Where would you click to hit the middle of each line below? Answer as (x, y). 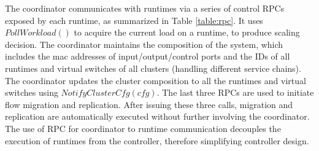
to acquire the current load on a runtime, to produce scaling (187, 32)
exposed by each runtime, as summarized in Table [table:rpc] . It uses (134, 20)
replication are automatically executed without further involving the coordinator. (157, 116)
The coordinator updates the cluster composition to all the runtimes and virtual (156, 80)
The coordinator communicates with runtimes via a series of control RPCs (145, 8)
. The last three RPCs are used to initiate (235, 92)
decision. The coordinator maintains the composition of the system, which (144, 44)
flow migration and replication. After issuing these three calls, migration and (149, 104)
